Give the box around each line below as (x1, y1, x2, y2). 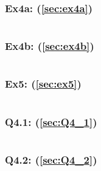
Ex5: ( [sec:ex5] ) (5, 76, 82, 91)
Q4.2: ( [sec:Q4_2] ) (5, 152, 97, 167)
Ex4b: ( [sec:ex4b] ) (5, 38, 94, 54)
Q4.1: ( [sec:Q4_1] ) (5, 114, 97, 129)
